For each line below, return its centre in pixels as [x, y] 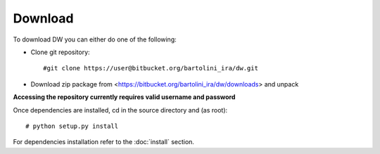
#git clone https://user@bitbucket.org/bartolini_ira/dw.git [151, 68]
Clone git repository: [61, 52]
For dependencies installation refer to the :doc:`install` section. [104, 142]
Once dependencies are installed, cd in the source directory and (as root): [120, 110]
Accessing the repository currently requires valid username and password [124, 97]
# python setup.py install [72, 126]
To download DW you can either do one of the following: [95, 39]
